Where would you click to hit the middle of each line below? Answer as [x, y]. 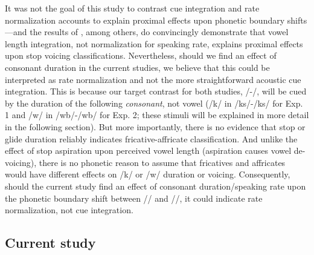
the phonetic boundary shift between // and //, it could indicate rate [134, 198]
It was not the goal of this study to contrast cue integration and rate [132, 8]
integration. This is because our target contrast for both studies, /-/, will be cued [156, 91]
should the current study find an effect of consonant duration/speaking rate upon [155, 186]
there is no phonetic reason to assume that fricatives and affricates [162, 162]
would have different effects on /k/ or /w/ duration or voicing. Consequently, [148, 174]
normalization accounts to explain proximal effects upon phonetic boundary [145, 20]
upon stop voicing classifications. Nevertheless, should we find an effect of [141, 55]
